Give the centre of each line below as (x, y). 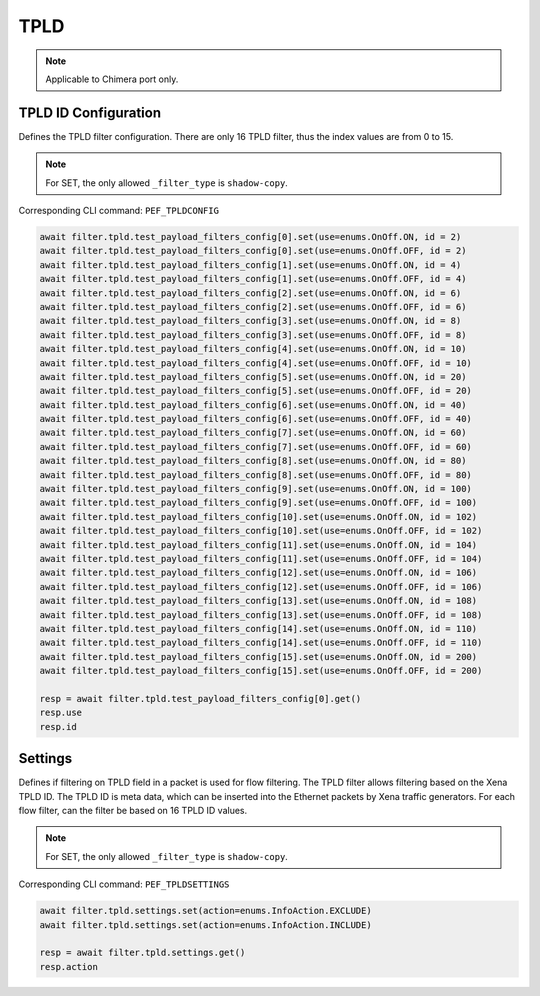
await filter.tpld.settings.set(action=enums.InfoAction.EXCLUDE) (205, 911)
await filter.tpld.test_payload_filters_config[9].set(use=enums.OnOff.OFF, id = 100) (258, 503)
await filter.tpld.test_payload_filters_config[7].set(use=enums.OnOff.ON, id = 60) (253, 433)
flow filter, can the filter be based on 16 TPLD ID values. (133, 810)
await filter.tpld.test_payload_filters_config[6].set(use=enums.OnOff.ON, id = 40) (253, 404)
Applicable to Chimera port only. (112, 79)
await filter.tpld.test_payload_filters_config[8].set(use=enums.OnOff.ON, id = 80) (253, 461)
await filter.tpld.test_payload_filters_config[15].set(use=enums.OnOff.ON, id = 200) (258, 656)
